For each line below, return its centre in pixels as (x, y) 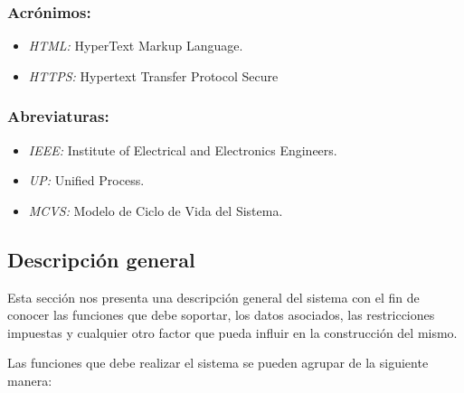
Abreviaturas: (58, 116)
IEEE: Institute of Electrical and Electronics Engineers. (183, 150)
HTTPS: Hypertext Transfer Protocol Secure (153, 75)
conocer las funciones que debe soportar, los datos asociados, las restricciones (221, 315)
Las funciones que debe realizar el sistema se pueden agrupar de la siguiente (218, 363)
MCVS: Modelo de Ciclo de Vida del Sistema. (156, 210)
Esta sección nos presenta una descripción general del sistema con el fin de (213, 297)
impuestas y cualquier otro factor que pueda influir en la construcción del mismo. (232, 332)
